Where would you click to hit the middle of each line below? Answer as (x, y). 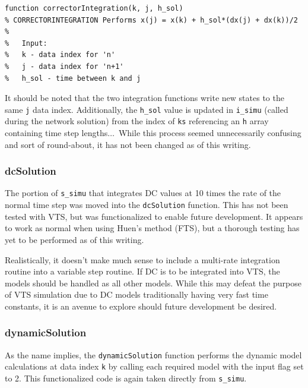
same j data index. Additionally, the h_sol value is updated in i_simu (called (147, 109)
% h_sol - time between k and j (73, 78)
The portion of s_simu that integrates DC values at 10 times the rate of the (143, 193)
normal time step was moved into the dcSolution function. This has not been (147, 205)
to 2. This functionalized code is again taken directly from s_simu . (126, 378)
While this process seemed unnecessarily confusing (210, 133)
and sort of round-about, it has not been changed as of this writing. (128, 144)
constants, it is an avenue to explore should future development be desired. (141, 306)
